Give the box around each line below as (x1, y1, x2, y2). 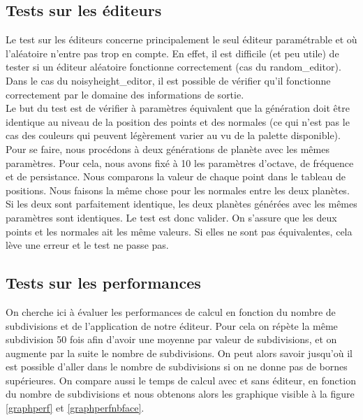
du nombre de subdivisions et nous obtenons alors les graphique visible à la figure (6, 386, 355, 401)
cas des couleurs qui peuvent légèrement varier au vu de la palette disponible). (6, 128, 341, 143)
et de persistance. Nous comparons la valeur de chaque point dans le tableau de (6, 169, 346, 184)
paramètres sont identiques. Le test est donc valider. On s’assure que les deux (6, 210, 337, 224)
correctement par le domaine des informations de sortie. (6, 87, 244, 101)
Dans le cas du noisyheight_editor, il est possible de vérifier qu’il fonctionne (6, 73, 331, 87)
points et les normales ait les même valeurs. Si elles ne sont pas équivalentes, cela (6, 224, 353, 238)
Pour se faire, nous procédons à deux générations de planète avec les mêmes (6, 141, 329, 156)
